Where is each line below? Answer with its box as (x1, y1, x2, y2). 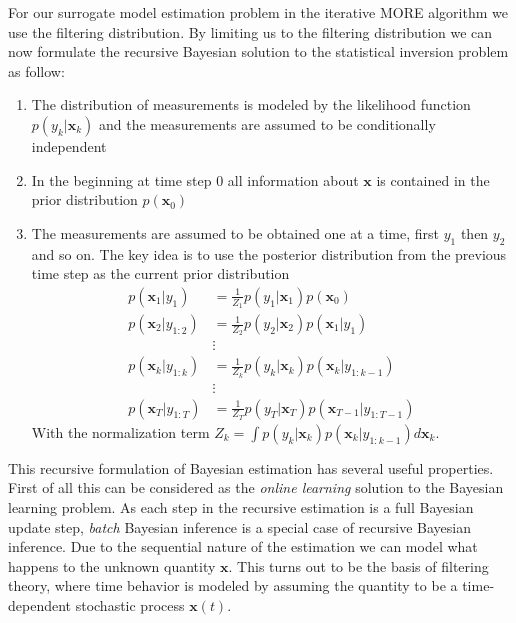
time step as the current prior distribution (31, 263, 290, 284)
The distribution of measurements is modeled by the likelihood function (31, 94, 471, 115)
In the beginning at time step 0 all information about (31, 169, 359, 190)
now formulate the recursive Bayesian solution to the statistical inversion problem (8, 41, 509, 62)
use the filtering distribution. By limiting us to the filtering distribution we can (8, 21, 493, 42)
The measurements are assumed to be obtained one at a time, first (31, 222, 440, 243)
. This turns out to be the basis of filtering (228, 555, 489, 576)
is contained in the (376, 169, 490, 190)
